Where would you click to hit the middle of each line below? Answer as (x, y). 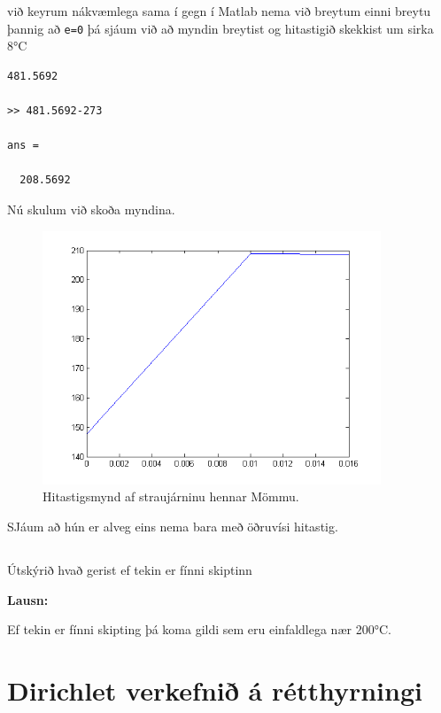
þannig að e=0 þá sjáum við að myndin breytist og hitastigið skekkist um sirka (220, 28)
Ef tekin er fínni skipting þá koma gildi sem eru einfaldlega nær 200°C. (199, 629)
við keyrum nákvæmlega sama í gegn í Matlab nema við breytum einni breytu (219, 11)
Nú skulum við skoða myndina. (91, 209)
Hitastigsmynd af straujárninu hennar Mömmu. (171, 496)
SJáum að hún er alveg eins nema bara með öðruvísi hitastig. (173, 526)
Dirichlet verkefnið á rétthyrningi (215, 690)
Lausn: (28, 599)
